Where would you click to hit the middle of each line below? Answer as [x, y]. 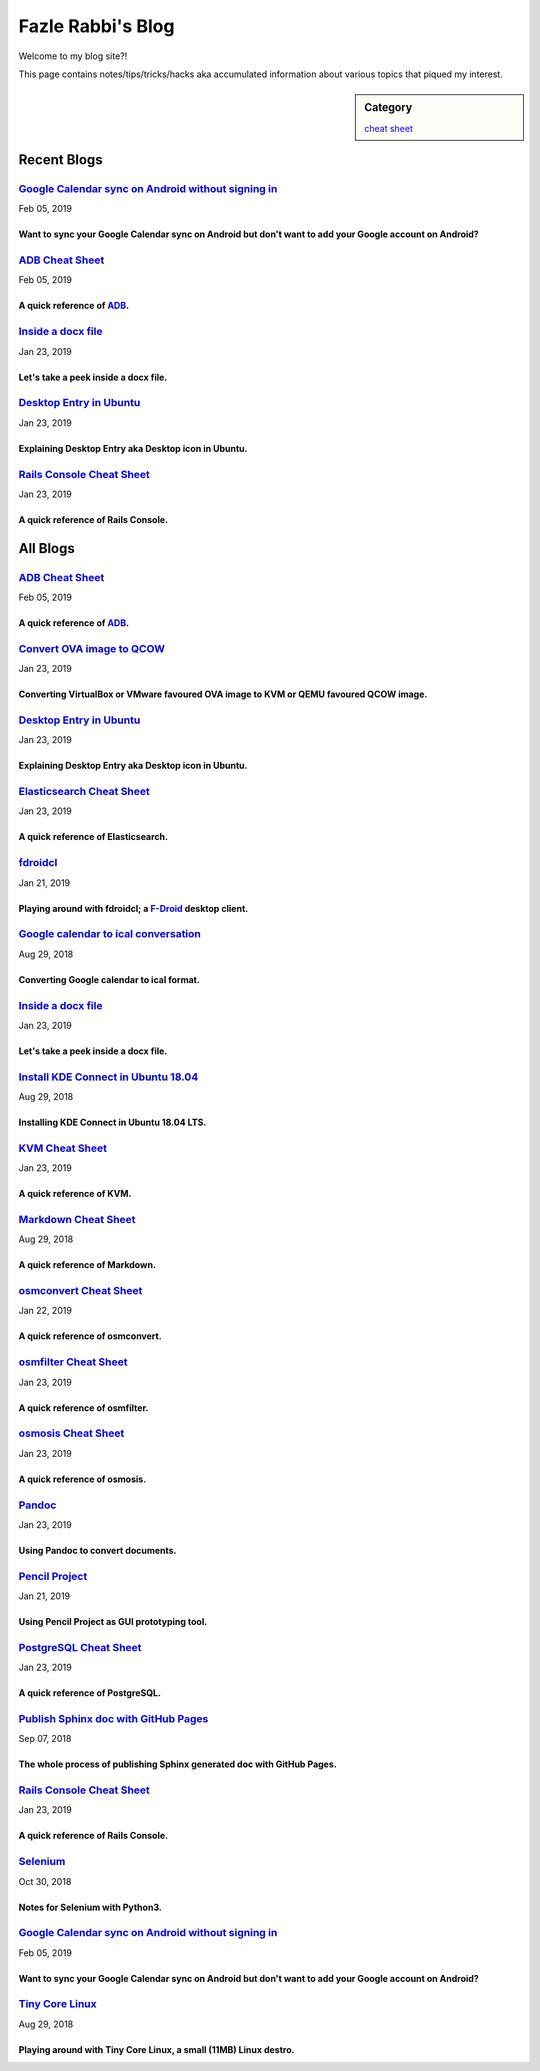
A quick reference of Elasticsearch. [93, 837]
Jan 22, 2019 [45, 1311]
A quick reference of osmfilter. [83, 1407]
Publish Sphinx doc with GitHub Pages [113, 1718]
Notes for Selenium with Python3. [90, 1907]
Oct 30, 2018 [45, 1881]
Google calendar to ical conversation [110, 934]
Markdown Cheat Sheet [77, 1219]
